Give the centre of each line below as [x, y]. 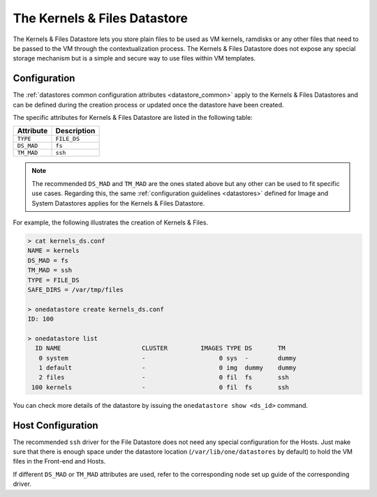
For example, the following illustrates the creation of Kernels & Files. [111, 222]
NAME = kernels [53, 251]
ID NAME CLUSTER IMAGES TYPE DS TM [160, 348]
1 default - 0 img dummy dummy [168, 368]
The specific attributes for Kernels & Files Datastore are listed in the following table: [133, 118]
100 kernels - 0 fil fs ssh [161, 387]
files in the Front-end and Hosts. [59, 461]
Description [75, 131]
